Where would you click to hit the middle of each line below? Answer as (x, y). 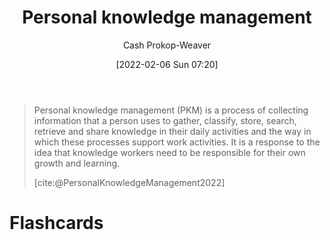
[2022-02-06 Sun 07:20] (167, 64)
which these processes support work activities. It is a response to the (177, 142)
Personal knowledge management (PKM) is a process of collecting (171, 110)
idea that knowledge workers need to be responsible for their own (169, 152)
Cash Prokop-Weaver (167, 45)
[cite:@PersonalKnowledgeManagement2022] (129, 182)
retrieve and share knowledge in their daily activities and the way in (172, 131)
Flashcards (56, 223)
